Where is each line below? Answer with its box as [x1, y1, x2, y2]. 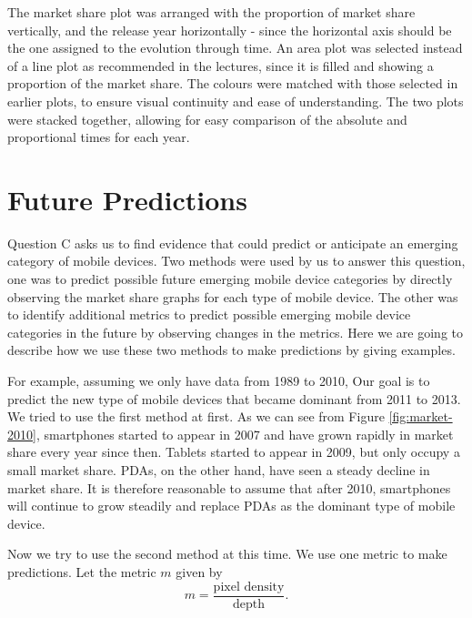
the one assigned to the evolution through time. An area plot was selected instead [7, 38, 463, 57]
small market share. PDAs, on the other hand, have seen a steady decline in [7, 461, 430, 479]
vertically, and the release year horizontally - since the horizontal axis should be [7, 20, 452, 39]
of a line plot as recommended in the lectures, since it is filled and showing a [7, 56, 434, 75]
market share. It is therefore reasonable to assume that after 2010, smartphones [7, 478, 451, 497]
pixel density [213, 580, 285, 593]
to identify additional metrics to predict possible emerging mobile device [7, 305, 411, 324]
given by [176, 562, 223, 581]
